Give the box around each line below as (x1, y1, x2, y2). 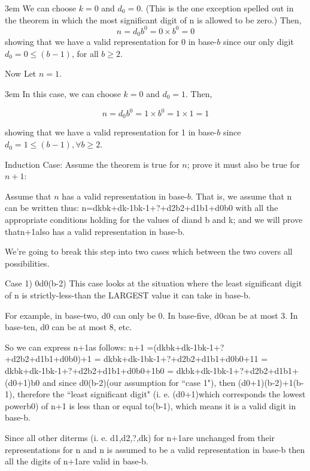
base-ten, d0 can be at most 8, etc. (5, 321, 132, 333)
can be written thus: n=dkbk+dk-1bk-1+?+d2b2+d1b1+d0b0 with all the (5, 201, 278, 214)
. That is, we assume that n (190, 189, 292, 202)
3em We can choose (5, 2, 77, 14)
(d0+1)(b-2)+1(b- (238, 376, 304, 388)
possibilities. (5, 256, 50, 269)
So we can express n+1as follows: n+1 (5, 340, 144, 353)
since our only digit (223, 35, 294, 48)
